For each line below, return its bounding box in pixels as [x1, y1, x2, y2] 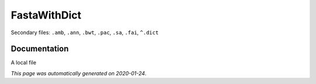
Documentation [11, 44, 69, 54]
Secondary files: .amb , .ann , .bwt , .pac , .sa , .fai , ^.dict [11, 29, 159, 36]
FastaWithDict [11, 9, 82, 21]
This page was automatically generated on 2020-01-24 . [11, 70, 147, 76]
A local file [11, 59, 36, 66]
